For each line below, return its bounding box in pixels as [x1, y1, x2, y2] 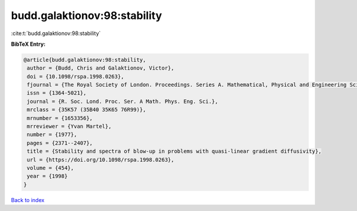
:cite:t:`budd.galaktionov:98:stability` [11, 30, 101, 37]
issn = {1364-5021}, [27, 90, 87, 96]
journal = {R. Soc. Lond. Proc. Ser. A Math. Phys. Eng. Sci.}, [27, 98, 218, 105]
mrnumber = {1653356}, [27, 115, 93, 121]
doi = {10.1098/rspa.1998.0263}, [27, 73, 124, 80]
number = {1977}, [27, 131, 77, 138]
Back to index [11, 196, 45, 203]
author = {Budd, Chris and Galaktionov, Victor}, [27, 65, 175, 71]
